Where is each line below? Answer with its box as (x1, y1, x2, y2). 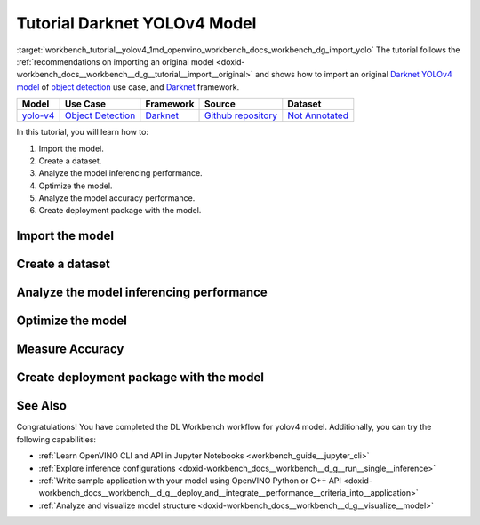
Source (204, 98, 236, 110)
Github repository (204, 109, 278, 122)
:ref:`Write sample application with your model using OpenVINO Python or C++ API (38, 475, 341, 486)
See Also (16, 398, 67, 413)
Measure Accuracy (16, 342, 124, 357)
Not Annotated (287, 109, 348, 122)
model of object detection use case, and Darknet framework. (16, 81, 240, 92)
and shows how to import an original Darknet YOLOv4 (254, 69, 452, 80)
